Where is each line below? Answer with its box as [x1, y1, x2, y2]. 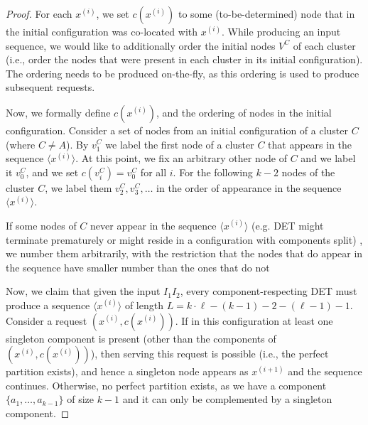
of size [67, 392, 94, 407]
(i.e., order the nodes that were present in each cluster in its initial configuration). [6, 52, 363, 67]
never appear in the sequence [90, 217, 217, 232]
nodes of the [281, 164, 335, 179]
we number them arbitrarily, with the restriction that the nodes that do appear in [6, 246, 363, 261]
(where [6, 136, 36, 151]
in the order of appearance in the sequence [156, 180, 342, 195]
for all [140, 164, 167, 179]
